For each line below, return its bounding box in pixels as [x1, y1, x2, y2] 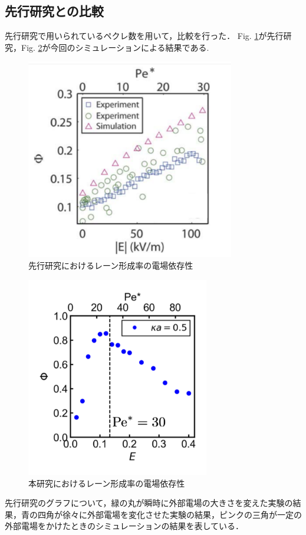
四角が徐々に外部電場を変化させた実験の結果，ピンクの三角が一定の [37, 508, 302, 520]
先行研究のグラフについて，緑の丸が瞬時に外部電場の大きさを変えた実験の [5, 497, 293, 509]
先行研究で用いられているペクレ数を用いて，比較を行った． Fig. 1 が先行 [5, 30, 284, 42]
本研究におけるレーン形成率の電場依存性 [28, 477, 185, 489]
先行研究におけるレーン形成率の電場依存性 [28, 259, 193, 272]
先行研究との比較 [5, 2, 104, 20]
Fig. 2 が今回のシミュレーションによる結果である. [21, 41, 209, 53]
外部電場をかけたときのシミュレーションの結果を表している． [5, 520, 244, 532]
